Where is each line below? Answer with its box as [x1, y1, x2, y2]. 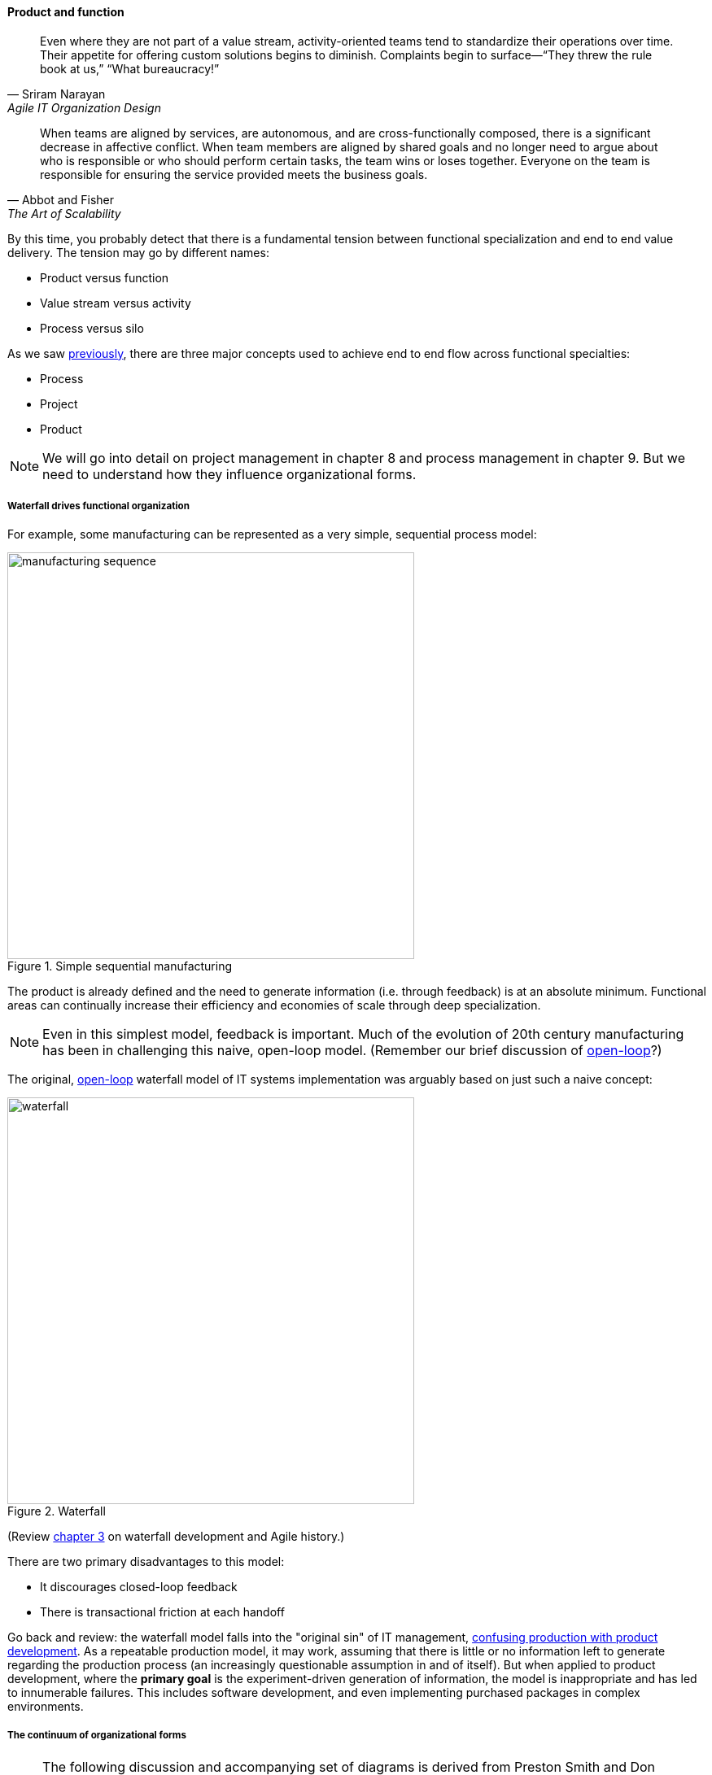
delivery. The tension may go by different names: [7, 245, 269, 259]
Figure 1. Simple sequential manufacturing [7, 959, 233, 974]
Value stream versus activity [40, 295, 191, 310]
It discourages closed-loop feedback [40, 1580, 238, 1594]
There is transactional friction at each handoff [40, 1605, 285, 1620]
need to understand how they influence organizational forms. [42, 465, 417, 482]
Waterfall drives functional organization [7, 500, 190, 512]
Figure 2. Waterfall [7, 1504, 106, 1519]
